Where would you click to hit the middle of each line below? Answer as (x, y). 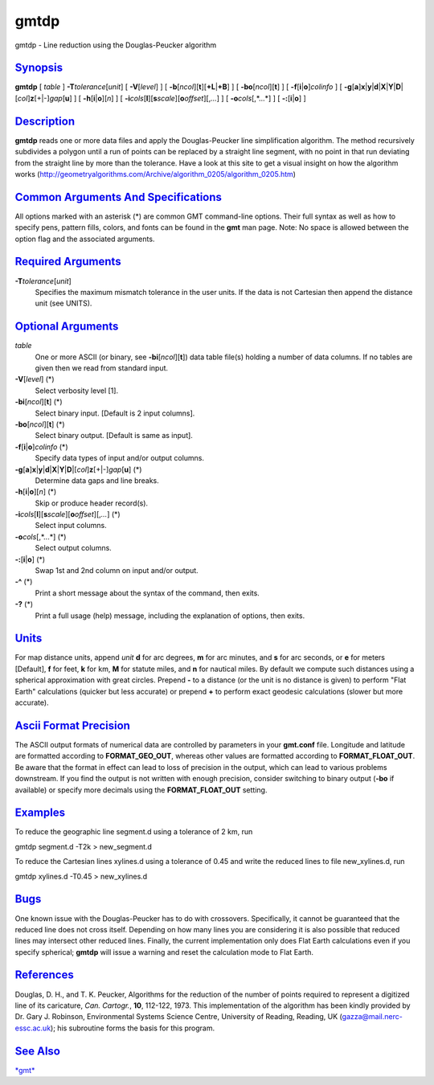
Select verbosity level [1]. (77, 391)
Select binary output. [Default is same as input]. (114, 436)
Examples (40, 813)
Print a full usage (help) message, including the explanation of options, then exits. (170, 616)
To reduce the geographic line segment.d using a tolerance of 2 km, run (134, 832)
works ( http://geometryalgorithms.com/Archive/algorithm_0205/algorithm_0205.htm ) (156, 174)
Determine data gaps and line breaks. (97, 480)
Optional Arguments (67, 327)
